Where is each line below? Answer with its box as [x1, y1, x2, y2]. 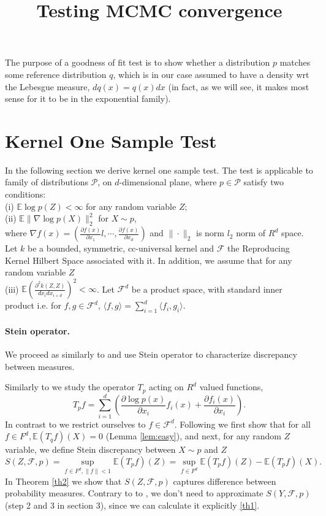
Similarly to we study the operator [5, 380, 135, 393]
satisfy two [243, 175, 284, 188]
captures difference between [173, 474, 276, 487]
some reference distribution [5, 67, 107, 80]
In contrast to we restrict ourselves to [5, 417, 146, 430]
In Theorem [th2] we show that [5, 474, 122, 487]
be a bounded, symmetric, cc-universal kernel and [28, 242, 214, 255]
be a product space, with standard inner [131, 282, 282, 295]
